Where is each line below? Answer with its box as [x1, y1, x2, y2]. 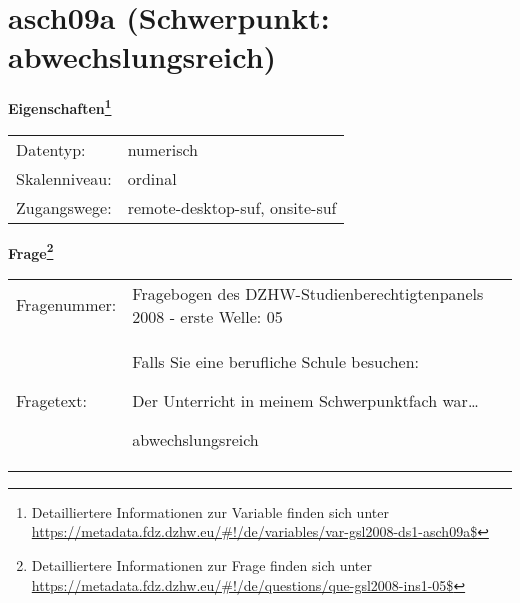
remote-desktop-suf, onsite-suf [127, 195, 337, 219]
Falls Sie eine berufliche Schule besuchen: [132, 349, 420, 373]
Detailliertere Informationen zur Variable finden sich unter [31, 501, 389, 522]
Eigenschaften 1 [8, 95, 112, 118]
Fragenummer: [16, 293, 117, 317]
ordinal [127, 166, 177, 190]
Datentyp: [16, 137, 86, 161]
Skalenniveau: [16, 166, 112, 190]
